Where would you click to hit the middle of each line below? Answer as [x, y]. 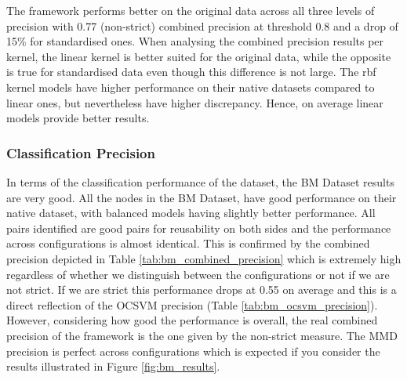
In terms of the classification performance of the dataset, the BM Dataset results [200, 181]
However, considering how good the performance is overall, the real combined [192, 320]
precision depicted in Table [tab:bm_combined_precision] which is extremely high [204, 258]
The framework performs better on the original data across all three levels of [191, 10]
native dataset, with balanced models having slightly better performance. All [191, 213]
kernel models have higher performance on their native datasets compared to [191, 87]
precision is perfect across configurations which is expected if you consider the [193, 351]
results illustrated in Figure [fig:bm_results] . [113, 366]
